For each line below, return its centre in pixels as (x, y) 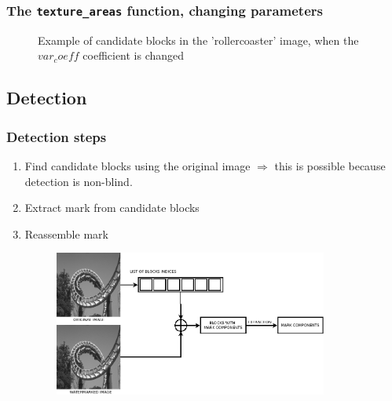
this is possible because (330, 165)
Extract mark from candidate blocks (112, 208)
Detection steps (57, 136)
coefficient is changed (134, 55)
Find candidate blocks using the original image (137, 165)
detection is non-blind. (79, 181)
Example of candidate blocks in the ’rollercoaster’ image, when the (198, 40)
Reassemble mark (66, 233)
